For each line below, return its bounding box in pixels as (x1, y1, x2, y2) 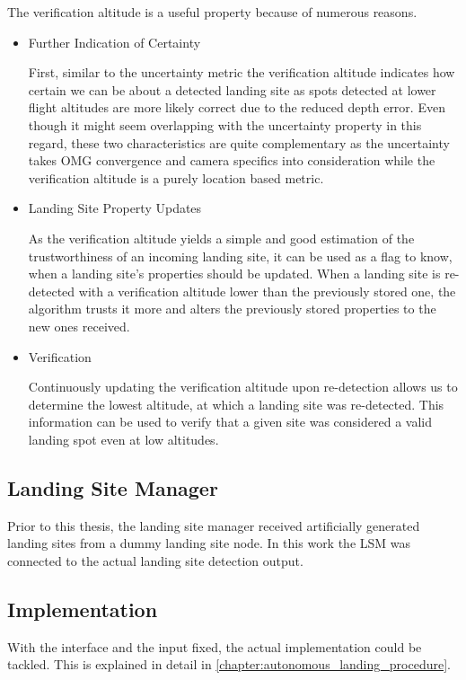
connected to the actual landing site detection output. (7, 551, 303, 570)
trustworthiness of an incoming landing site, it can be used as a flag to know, (28, 246, 453, 265)
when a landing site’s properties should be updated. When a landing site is (28, 264, 441, 283)
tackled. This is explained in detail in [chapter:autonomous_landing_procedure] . (7, 655, 451, 674)
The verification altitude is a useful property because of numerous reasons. (7, 3, 418, 21)
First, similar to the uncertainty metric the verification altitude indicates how (28, 63, 455, 82)
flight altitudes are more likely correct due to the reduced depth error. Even (28, 98, 445, 117)
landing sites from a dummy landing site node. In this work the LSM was (7, 534, 411, 552)
